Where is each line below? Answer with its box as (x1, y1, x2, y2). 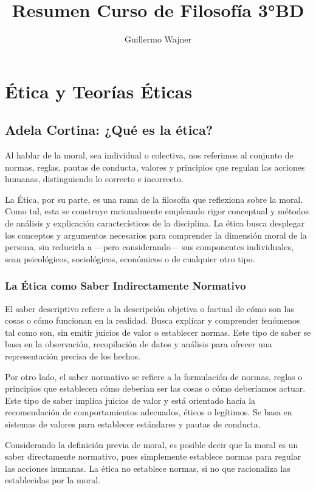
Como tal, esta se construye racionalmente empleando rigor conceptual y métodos (5, 205, 309, 217)
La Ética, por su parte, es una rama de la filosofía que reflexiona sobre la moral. (5, 192, 303, 205)
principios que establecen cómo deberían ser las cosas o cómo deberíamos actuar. (5, 382, 306, 395)
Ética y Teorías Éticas (5, 78, 193, 103)
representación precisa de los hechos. (5, 350, 140, 362)
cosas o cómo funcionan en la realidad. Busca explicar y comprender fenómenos (5, 314, 300, 327)
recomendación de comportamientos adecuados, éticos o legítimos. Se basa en (5, 406, 292, 418)
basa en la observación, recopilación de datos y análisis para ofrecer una (5, 338, 272, 350)
